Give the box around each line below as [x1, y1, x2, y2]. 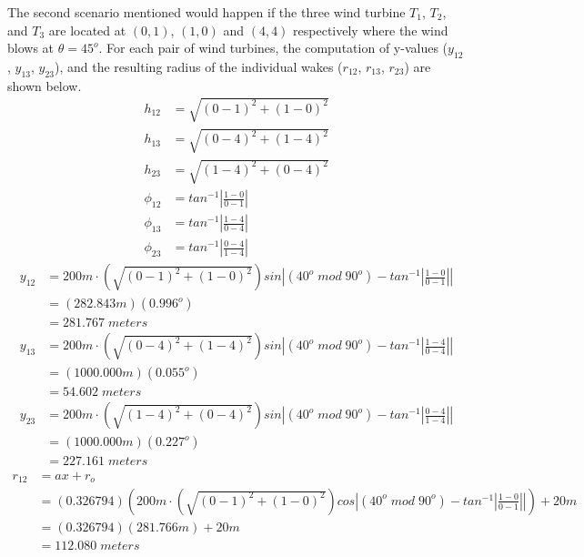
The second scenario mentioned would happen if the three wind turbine [7, 3, 406, 21]
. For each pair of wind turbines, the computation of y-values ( [98, 38, 448, 57]
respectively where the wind [293, 20, 448, 39]
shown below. [7, 76, 82, 95]
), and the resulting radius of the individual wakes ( [55, 56, 343, 76]
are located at [48, 20, 126, 39]
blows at [7, 38, 55, 57]
